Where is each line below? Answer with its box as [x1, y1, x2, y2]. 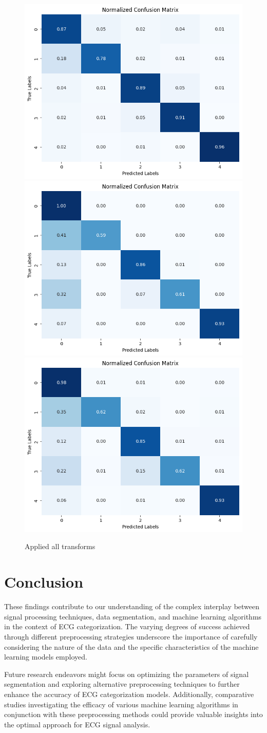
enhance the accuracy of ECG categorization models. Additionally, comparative [4, 688, 254, 699]
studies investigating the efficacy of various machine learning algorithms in [4, 699, 238, 709]
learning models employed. [4, 651, 87, 662]
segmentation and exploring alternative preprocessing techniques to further [4, 679, 240, 689]
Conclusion [4, 571, 84, 592]
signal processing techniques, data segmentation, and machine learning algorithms [4, 611, 262, 622]
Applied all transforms [25, 541, 96, 552]
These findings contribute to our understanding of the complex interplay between [4, 601, 260, 612]
